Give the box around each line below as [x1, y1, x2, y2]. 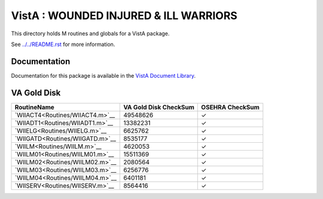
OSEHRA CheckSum [201, 103, 260, 111]
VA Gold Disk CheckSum [123, 103, 194, 111]
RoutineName [14, 103, 55, 111]
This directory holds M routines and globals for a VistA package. [11, 30, 170, 37]
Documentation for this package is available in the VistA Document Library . [11, 72, 196, 79]
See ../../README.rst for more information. [11, 41, 115, 48]
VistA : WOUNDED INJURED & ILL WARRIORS [11, 9, 237, 22]
